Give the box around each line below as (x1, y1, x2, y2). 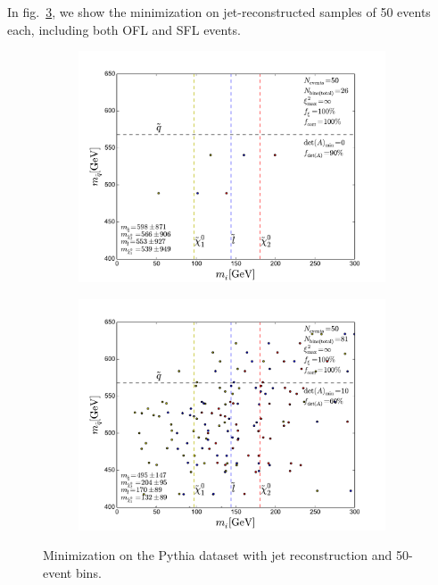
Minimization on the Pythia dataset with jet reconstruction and (43, 546, 393, 564)
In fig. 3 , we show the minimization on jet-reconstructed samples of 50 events (7, 3, 431, 21)
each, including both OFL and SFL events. (7, 20, 241, 38)
